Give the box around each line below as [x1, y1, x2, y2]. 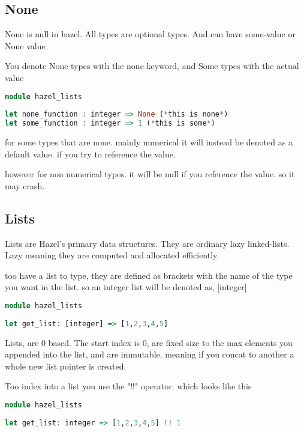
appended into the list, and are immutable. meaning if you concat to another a [5, 348, 294, 361]
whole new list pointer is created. [5, 359, 127, 372]
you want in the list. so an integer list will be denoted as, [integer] [5, 281, 247, 293]
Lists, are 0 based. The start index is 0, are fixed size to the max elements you [5, 336, 293, 348]
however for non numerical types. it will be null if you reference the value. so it [5, 168, 295, 180]
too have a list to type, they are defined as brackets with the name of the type [5, 269, 293, 281]
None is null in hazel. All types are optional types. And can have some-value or [5, 28, 296, 40]
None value [5, 39, 46, 52]
